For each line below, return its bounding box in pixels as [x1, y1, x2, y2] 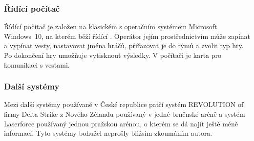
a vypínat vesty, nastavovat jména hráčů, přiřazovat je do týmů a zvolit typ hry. [4, 40, 244, 51]
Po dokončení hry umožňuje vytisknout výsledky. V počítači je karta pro [4, 50, 222, 60]
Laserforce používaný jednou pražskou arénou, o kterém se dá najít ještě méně [4, 118, 238, 128]
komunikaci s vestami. [4, 59, 70, 70]
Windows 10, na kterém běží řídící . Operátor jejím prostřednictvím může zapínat [4, 31, 251, 41]
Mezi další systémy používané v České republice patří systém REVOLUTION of [4, 99, 244, 109]
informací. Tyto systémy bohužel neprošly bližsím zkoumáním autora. [4, 128, 212, 138]
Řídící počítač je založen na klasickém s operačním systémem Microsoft [4, 21, 217, 32]
